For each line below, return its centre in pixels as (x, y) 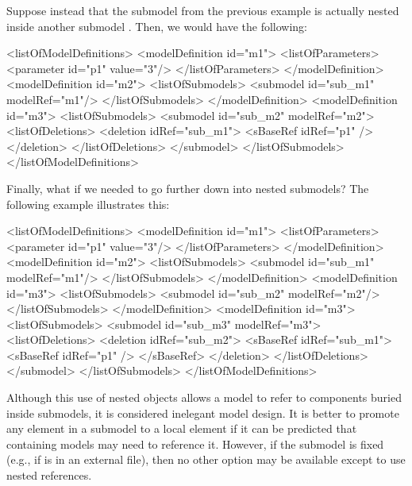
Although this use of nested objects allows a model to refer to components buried (204, 397)
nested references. (49, 475)
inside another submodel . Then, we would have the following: (157, 26)
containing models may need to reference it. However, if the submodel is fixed (195, 444)
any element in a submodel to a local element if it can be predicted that (182, 428)
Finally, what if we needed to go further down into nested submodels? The (188, 188)
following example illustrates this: (88, 204)
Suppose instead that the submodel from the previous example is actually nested (203, 10)
